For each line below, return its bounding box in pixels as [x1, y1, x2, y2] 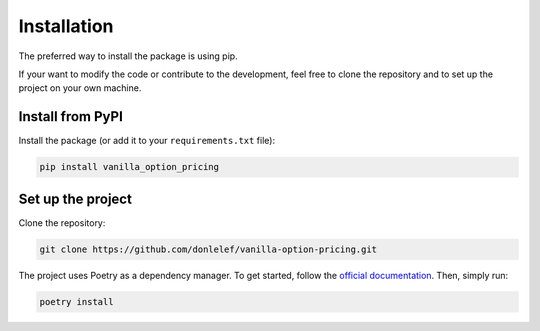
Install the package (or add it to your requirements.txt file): [18, 135, 275, 147]
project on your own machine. [18, 82, 142, 94]
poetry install [39, 296, 114, 307]
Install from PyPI [18, 108, 124, 125]
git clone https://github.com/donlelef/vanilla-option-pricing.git [39, 243, 378, 255]
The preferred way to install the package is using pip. [18, 50, 239, 62]
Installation [18, 15, 114, 37]
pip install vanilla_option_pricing [39, 161, 220, 173]
